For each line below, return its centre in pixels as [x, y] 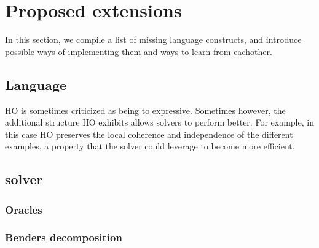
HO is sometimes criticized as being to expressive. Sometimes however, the [145, 110]
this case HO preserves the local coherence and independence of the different [149, 134]
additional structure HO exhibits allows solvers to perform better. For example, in [159, 122]
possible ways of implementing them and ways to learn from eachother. [139, 51]
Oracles [24, 209]
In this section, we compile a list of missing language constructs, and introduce [153, 39]
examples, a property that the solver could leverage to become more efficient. [150, 146]
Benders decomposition [64, 237]
